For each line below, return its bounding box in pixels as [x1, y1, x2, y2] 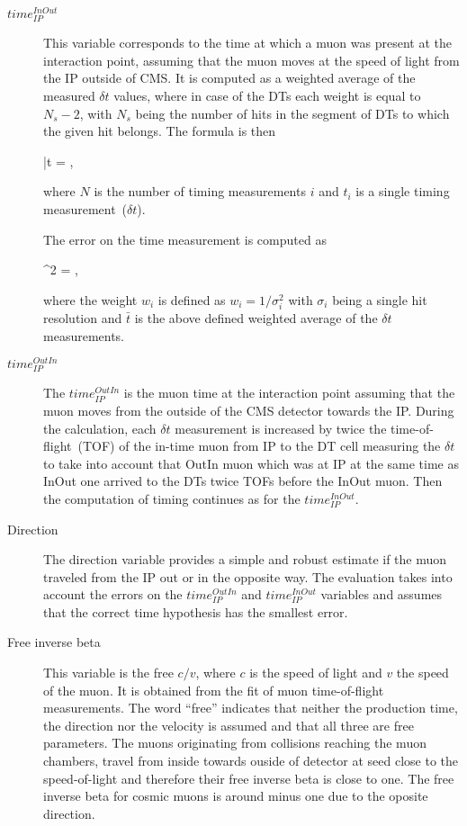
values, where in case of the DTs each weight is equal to [113, 86, 421, 105]
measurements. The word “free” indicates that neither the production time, [43, 698, 458, 717]
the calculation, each [43, 418, 157, 437]
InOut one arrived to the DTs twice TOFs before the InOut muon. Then [43, 471, 443, 490]
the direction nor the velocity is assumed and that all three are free [43, 715, 414, 734]
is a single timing [355, 182, 450, 201]
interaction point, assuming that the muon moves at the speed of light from [43, 50, 460, 69]
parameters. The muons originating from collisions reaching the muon [43, 733, 427, 752]
